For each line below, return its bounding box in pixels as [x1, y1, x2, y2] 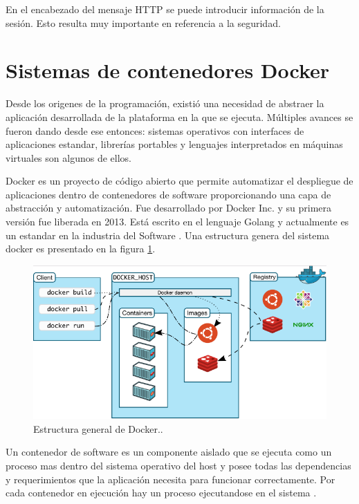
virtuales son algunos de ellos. [6, 150, 131, 165]
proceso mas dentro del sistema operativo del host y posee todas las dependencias [6, 458, 351, 472]
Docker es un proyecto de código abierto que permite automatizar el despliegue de [6, 174, 353, 188]
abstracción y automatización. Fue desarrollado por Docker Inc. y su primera [6, 200, 332, 215]
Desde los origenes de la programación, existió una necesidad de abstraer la [6, 96, 324, 111]
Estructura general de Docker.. [33, 421, 163, 436]
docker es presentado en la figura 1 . [6, 241, 156, 256]
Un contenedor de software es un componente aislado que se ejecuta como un [6, 445, 332, 459]
